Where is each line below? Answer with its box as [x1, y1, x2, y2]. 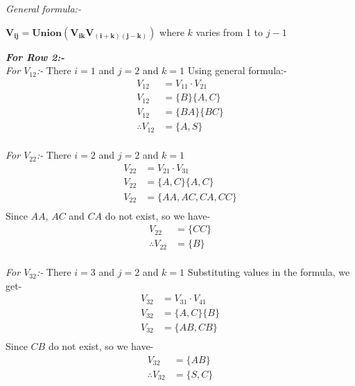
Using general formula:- [187, 63, 287, 78]
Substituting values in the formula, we [187, 265, 350, 279]
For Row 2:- [6, 49, 65, 64]
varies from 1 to [196, 24, 263, 39]
